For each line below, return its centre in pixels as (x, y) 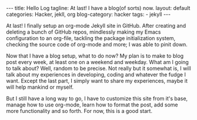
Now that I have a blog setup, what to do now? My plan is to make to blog (95, 56)
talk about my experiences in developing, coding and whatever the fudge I (96, 74)
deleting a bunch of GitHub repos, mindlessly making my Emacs (84, 32)
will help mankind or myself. (40, 87)
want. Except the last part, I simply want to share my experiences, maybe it (97, 81)
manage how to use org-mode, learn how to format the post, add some (92, 105)
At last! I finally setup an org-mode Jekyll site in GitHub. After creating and (96, 26)
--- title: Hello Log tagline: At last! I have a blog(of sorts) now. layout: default (98, 8)
